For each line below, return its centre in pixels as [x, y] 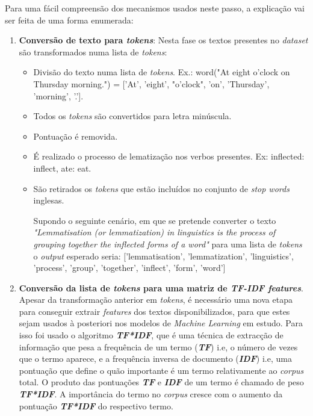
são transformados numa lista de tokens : [93, 51]
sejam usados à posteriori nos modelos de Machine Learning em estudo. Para [161, 323]
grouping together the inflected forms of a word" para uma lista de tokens [168, 244]
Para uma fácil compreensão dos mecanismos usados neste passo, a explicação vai [155, 8]
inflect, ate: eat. [62, 168]
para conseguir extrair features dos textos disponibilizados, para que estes [154, 311]
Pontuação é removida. [76, 136]
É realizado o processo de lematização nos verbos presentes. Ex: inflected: [169, 156]
